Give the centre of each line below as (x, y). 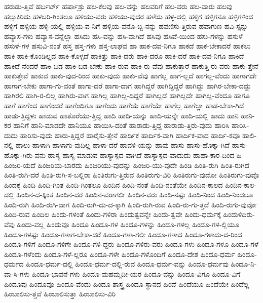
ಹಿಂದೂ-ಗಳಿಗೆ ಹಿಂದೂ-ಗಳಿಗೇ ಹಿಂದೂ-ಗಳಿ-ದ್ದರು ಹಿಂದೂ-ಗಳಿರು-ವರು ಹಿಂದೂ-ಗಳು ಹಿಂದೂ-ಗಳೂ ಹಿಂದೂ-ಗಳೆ (131, 244)
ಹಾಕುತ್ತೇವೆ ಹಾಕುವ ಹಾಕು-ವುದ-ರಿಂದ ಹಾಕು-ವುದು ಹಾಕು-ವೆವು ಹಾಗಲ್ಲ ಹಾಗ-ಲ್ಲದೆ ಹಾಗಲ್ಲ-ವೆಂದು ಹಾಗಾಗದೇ (130, 76)
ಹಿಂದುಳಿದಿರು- (239, 214)
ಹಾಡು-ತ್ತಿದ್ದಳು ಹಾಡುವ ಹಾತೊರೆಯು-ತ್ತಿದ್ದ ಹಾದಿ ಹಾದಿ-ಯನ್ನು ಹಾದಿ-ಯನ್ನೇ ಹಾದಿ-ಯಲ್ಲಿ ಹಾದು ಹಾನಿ (121, 115)
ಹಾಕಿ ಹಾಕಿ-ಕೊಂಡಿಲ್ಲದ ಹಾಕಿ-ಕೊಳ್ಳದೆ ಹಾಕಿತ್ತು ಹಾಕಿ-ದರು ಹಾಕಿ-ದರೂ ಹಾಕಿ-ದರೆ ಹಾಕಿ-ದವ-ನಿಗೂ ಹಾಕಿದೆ (124, 55)
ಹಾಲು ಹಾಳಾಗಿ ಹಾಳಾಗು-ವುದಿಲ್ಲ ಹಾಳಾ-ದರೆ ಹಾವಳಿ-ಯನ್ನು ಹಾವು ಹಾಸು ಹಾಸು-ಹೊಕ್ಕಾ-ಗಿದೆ (123, 145)
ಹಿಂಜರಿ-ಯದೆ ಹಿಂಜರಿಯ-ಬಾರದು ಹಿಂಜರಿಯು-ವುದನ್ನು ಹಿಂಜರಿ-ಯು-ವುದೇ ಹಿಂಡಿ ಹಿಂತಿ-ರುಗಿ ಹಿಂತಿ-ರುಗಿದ (127, 165)
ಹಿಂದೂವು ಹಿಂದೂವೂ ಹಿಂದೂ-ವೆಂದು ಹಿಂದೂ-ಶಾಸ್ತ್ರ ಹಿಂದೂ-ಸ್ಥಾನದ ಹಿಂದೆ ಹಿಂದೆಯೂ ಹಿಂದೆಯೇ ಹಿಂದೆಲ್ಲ (127, 284)
